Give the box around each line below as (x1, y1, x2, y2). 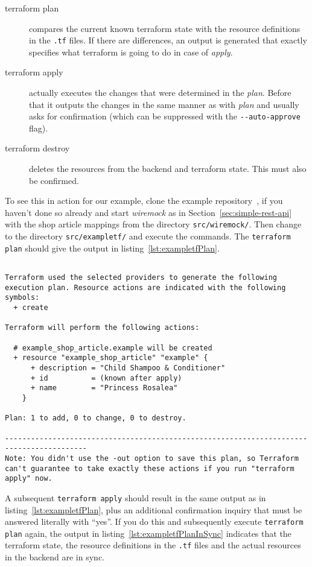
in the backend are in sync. (5, 551, 105, 563)
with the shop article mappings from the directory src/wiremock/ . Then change (5, 218, 302, 230)
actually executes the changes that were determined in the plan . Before (29, 86, 291, 99)
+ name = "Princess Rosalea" (30, 384, 178, 393)
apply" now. (5, 474, 53, 483)
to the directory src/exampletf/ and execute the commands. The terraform (5, 230, 291, 242)
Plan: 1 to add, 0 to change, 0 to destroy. (5, 414, 186, 423)
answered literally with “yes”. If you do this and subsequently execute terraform (5, 515, 304, 528)
